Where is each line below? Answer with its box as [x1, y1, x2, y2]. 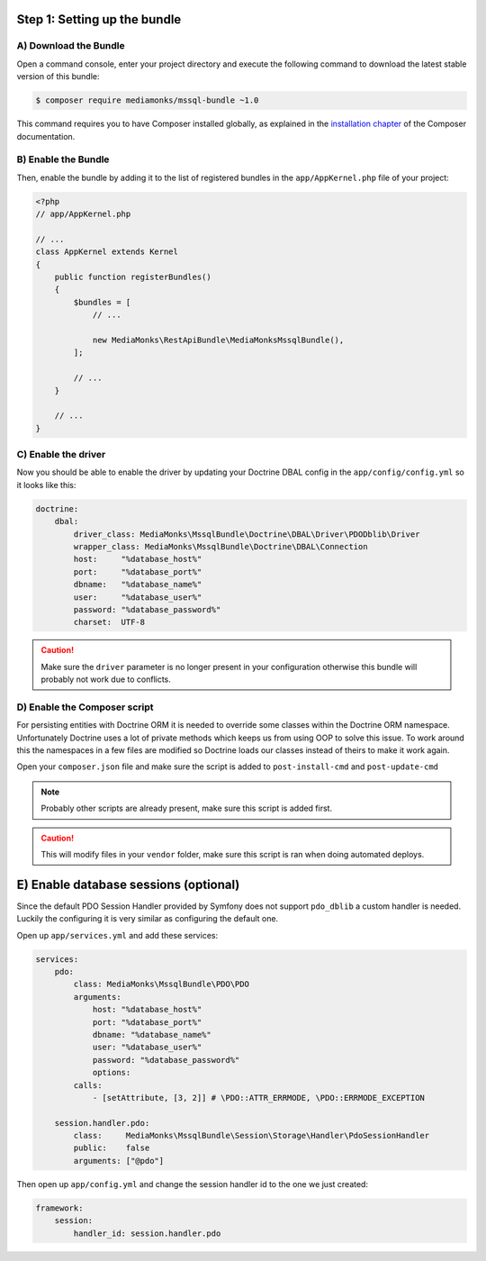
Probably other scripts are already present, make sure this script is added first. [40, 803, 333, 814]
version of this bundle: [16, 71, 100, 82]
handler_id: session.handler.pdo [73, 1228, 221, 1238]
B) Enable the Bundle [16, 153, 110, 166]
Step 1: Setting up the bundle [16, 12, 182, 27]
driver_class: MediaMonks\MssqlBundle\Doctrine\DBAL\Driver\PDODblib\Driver [73, 529, 420, 540]
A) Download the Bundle [16, 40, 125, 52]
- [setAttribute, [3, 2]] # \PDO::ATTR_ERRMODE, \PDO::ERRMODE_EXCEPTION [92, 1093, 425, 1102]
